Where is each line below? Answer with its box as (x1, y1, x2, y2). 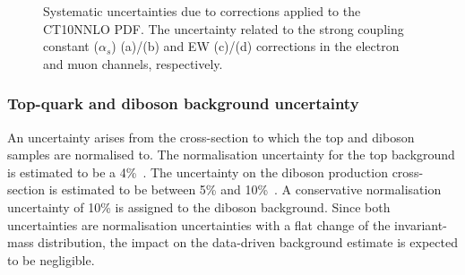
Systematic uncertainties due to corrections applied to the (43, 2, 361, 20)
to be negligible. (7, 250, 95, 269)
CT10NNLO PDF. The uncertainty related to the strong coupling (43, 19, 404, 38)
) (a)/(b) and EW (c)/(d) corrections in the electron (111, 37, 400, 56)
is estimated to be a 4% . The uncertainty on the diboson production (7, 162, 388, 181)
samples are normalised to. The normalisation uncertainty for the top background (7, 145, 455, 164)
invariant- (394, 215, 447, 234)
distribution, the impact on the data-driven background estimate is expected (38, 233, 458, 252)
